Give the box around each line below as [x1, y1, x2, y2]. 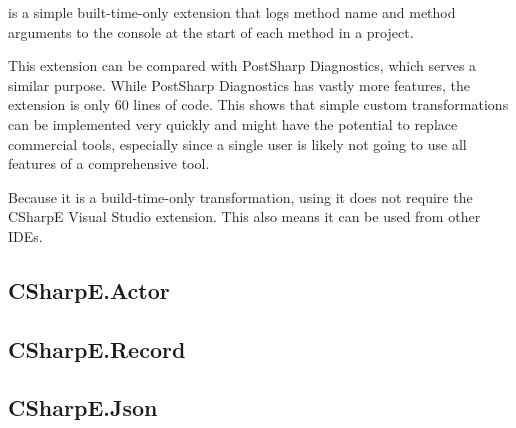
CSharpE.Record [8, 333, 186, 364]
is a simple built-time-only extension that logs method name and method [8, 2, 456, 22]
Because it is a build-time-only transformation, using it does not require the [8, 186, 473, 207]
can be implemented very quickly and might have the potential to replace [8, 113, 458, 134]
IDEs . [8, 225, 43, 246]
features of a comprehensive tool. [8, 153, 210, 174]
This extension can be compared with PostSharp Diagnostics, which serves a [8, 55, 477, 76]
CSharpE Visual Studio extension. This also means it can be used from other [8, 206, 481, 227]
